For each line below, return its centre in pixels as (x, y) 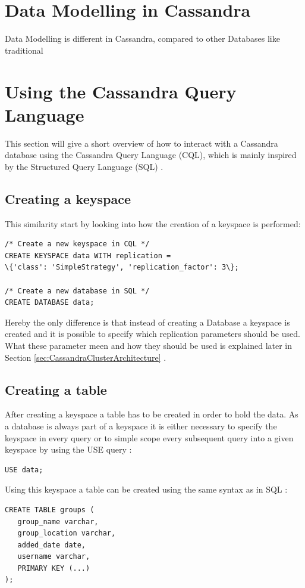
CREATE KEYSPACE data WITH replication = (88, 256)
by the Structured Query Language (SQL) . (84, 166)
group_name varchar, (58, 522)
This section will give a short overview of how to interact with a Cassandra (142, 143)
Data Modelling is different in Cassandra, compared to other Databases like (142, 38)
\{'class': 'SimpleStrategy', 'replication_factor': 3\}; (122, 267)
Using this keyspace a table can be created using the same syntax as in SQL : (146, 489)
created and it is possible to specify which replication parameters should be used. (152, 334)
